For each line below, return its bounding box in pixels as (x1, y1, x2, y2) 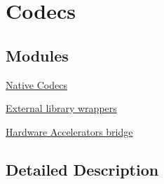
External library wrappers (6, 101, 117, 115)
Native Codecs (6, 77, 67, 92)
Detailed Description (6, 158, 159, 180)
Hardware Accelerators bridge (6, 124, 133, 139)
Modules (6, 44, 69, 66)
